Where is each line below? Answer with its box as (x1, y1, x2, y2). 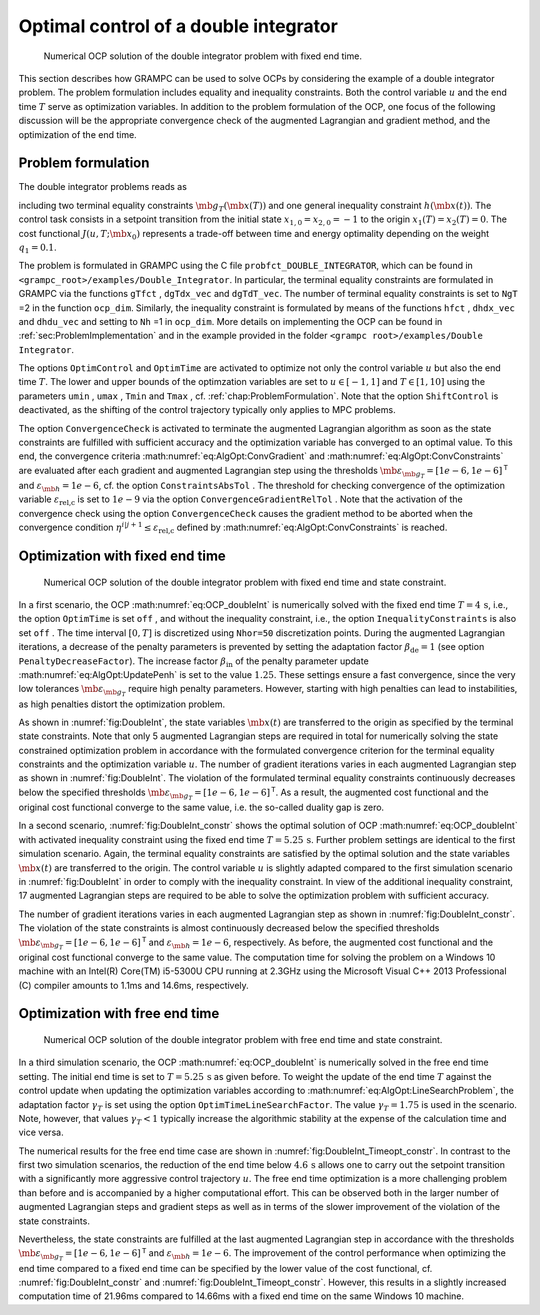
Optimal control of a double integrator (18, 15, 339, 37)
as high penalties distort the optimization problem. (18, 698, 225, 710)
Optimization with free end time (18, 1005, 220, 1022)
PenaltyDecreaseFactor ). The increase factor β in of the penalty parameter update (18, 655, 369, 669)
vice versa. (18, 1126, 64, 1139)
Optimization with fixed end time (18, 548, 227, 564)
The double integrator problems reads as (18, 181, 187, 193)
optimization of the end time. (18, 128, 137, 140)
